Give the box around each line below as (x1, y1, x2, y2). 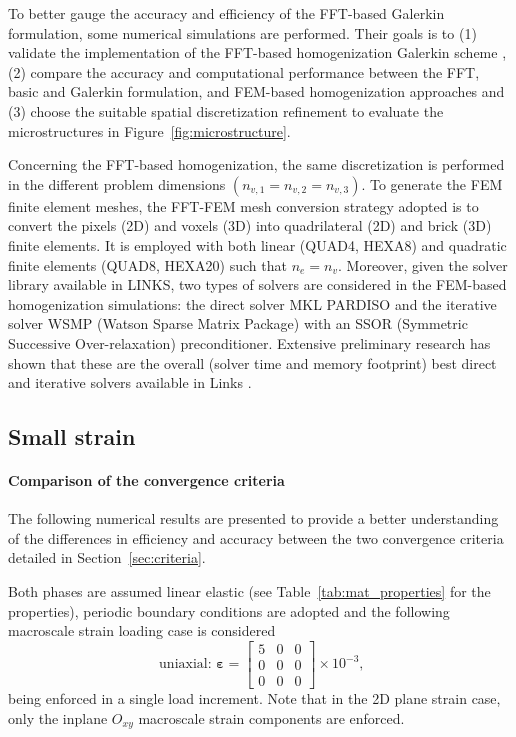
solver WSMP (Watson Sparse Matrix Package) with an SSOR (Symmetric (8, 313, 468, 334)
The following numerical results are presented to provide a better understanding (8, 508, 499, 529)
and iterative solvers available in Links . (8, 372, 252, 393)
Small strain (8, 421, 136, 452)
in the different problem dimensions (8, 173, 226, 194)
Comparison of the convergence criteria (8, 470, 285, 491)
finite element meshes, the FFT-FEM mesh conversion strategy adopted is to (8, 195, 479, 216)
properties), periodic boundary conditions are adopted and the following (8, 600, 450, 621)
